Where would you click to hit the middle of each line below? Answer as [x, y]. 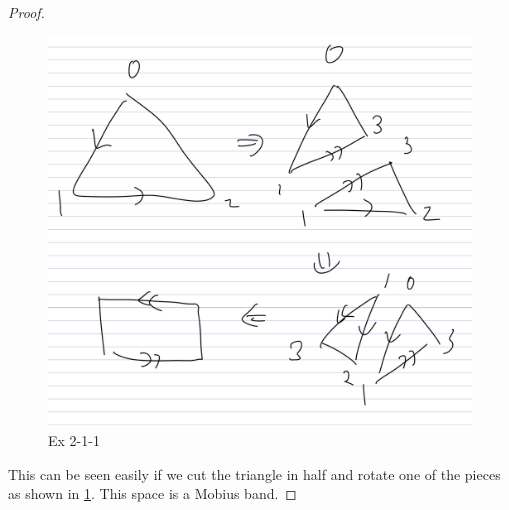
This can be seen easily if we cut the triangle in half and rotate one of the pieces [254, 473]
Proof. [26, 12]
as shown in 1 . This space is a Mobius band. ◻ [152, 493]
